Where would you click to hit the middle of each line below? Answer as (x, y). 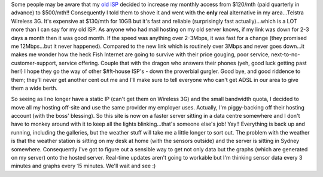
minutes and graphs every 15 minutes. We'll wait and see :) (83, 166)
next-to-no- (286, 54)
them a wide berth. (34, 88)
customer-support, (34, 63)
